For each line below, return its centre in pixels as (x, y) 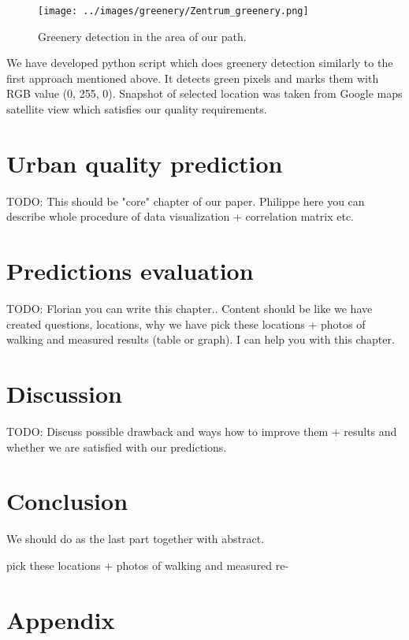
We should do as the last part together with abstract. (136, 539)
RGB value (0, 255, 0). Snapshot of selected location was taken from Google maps (204, 93)
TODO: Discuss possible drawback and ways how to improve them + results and (202, 431)
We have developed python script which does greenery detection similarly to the (200, 63)
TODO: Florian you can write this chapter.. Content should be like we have (190, 309)
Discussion (64, 394)
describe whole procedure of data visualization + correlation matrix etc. (180, 216)
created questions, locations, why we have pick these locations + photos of (186, 324)
